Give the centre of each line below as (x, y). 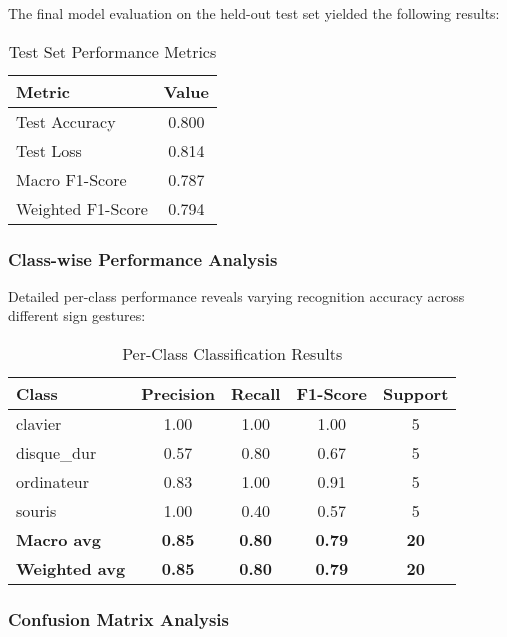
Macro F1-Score (71, 179)
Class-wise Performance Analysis (143, 258)
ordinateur (53, 481)
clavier (39, 423)
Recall (255, 393)
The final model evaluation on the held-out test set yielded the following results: (254, 13)
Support (416, 393)
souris (36, 510)
